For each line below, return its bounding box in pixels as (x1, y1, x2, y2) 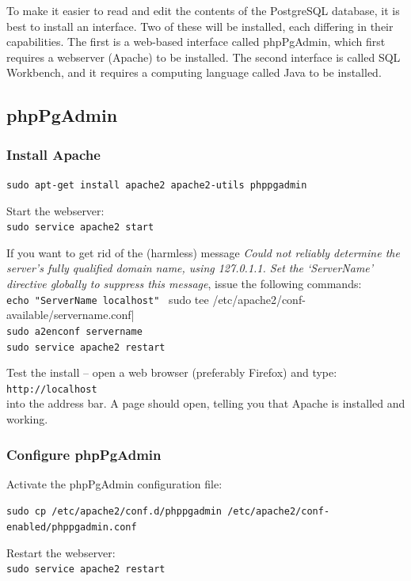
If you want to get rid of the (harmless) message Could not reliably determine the (6, 244, 400, 260)
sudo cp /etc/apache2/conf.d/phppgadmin (6, 506, 223, 518)
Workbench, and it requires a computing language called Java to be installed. (6, 64, 382, 81)
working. (6, 411, 48, 427)
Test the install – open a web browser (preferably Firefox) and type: (6, 364, 337, 381)
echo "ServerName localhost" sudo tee (6, 290, 209, 307)
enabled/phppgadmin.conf (6, 522, 137, 534)
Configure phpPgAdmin (6, 444, 162, 464)
